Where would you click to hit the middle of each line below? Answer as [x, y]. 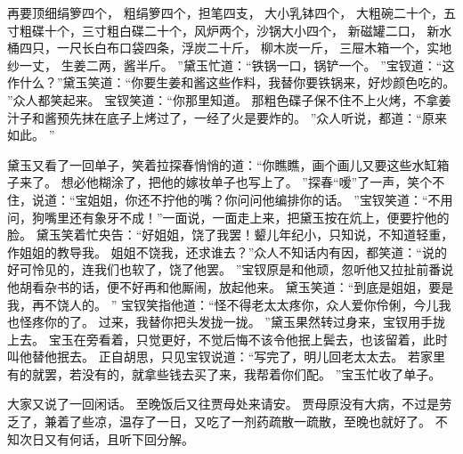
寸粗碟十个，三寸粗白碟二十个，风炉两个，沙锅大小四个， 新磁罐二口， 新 [223, 30]
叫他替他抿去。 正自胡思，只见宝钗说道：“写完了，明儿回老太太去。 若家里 [226, 357]
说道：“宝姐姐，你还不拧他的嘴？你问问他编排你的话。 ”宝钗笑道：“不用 [242, 199]
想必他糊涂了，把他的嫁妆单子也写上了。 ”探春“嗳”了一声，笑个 [247, 182]
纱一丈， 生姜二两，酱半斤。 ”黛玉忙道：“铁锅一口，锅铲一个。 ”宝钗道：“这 [231, 65]
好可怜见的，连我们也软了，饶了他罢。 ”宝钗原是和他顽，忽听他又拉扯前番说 [231, 269]
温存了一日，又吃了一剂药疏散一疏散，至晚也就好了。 [275, 422]
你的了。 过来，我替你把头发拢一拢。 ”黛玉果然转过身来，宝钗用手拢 [244, 322]
